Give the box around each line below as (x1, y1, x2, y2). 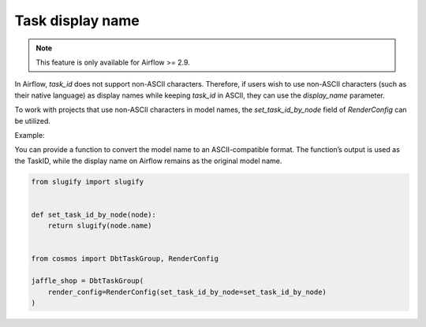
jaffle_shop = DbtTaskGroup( (31, 277, 144, 285)
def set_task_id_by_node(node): (31, 210, 157, 219)
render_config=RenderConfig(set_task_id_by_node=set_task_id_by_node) (47, 288, 327, 296)
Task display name (14, 12, 140, 29)
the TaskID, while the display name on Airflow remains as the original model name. (14, 156, 282, 165)
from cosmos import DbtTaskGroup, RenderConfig (31, 255, 219, 263)
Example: (14, 130, 45, 139)
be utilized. (14, 116, 50, 125)
